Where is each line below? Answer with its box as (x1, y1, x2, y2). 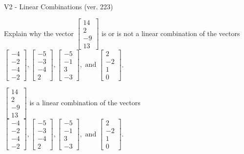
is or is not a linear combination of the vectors (102, 28, 240, 38)
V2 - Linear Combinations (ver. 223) (4, 1, 113, 11)
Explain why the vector (4, 28, 74, 38)
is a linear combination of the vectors (29, 97, 141, 107)
